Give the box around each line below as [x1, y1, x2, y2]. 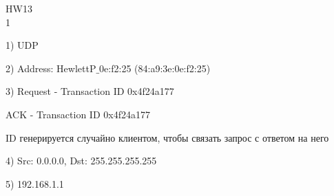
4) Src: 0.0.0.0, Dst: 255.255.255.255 [6, 153, 157, 168]
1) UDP [6, 38, 39, 52]
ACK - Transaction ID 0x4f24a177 [6, 107, 150, 121]
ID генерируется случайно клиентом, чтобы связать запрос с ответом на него [6, 130, 329, 144]
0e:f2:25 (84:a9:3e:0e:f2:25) [99, 61, 211, 75]
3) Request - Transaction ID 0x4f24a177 [6, 84, 174, 98]
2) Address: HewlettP [6, 61, 96, 75]
